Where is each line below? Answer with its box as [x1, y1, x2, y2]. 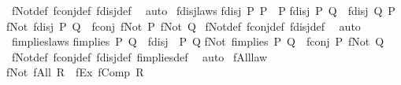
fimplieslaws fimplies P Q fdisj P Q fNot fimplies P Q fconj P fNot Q [11, 33, 384, 50]
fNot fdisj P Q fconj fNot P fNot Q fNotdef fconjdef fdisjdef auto [6, 17, 361, 34]
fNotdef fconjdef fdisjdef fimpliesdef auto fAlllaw [11, 48, 268, 65]
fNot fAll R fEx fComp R [6, 64, 144, 80]
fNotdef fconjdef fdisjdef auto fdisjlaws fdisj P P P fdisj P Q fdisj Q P [11, 2, 395, 18]
